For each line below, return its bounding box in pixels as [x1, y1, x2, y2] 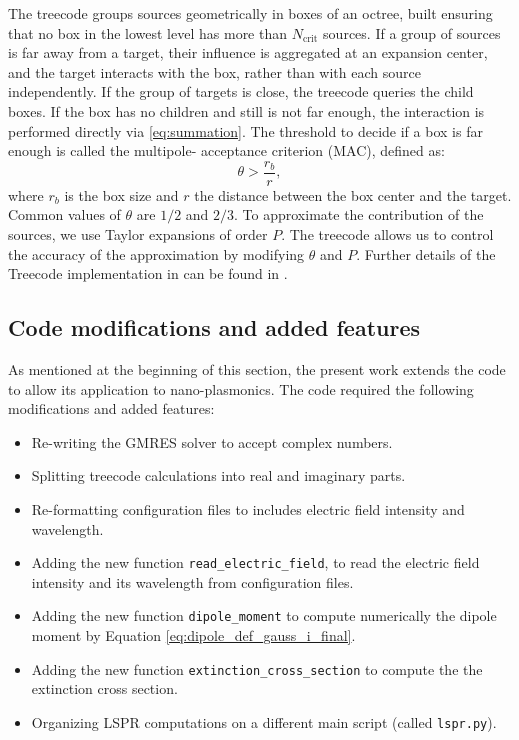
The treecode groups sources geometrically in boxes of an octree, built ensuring [8, 3, 493, 23]
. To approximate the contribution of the [234, 204, 484, 225]
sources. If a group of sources [323, 22, 501, 43]
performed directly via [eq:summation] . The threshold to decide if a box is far [8, 120, 483, 141]
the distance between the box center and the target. [194, 184, 512, 205]
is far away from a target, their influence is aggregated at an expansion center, [8, 42, 488, 63]
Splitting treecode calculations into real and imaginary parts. [31, 465, 406, 486]
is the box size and [64, 184, 179, 205]
